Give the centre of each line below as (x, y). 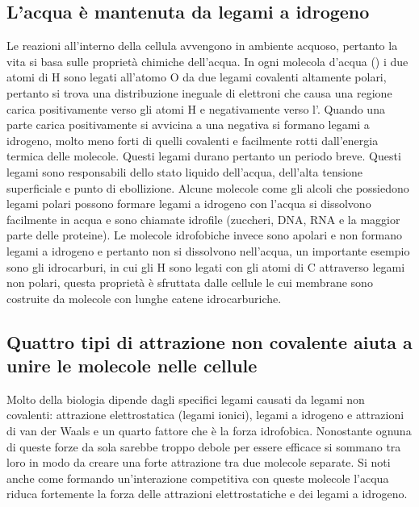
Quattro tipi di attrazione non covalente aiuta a (209, 341)
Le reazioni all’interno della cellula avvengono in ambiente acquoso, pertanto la (202, 46)
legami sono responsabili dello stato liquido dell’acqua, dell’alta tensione (185, 171)
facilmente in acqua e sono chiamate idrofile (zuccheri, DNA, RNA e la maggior (203, 219)
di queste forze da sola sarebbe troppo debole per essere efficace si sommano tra (204, 446)
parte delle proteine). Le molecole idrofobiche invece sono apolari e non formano (205, 235)
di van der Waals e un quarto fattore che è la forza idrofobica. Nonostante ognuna (209, 431)
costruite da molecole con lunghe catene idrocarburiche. (144, 298)
